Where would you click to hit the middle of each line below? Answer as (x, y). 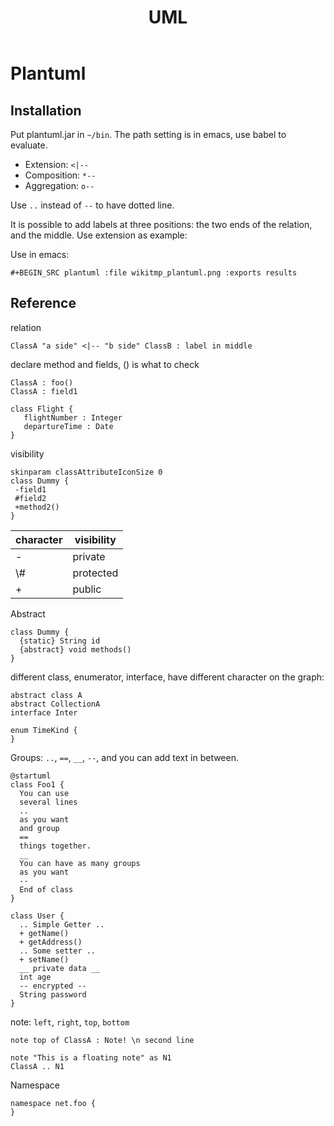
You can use (44, 793)
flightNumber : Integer (73, 417)
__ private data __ (60, 968)
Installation (46, 110)
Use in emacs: (40, 254)
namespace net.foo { (53, 1103)
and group (39, 828)
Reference (43, 303)
